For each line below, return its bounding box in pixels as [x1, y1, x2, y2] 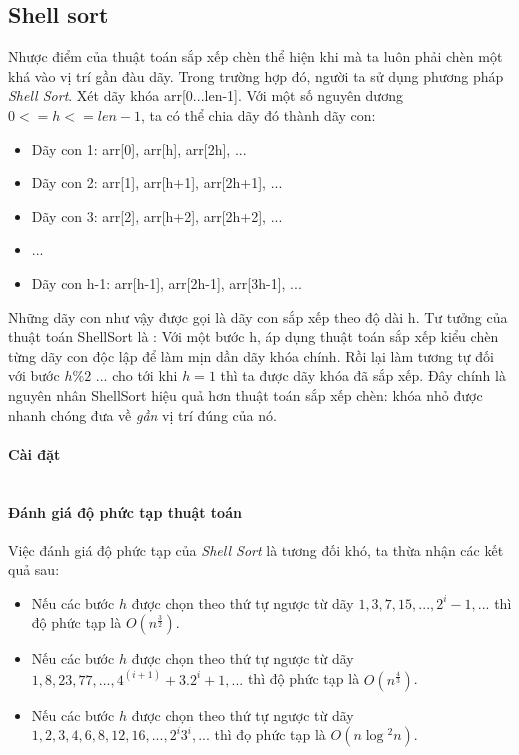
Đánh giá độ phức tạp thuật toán [8, 501, 242, 522]
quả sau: [8, 559, 60, 580]
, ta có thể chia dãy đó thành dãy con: [140, 104, 376, 125]
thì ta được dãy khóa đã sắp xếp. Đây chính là [220, 365, 506, 386]
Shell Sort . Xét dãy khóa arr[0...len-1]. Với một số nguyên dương [8, 85, 403, 106]
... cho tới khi [95, 365, 178, 386]
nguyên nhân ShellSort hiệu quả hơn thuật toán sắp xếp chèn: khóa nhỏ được [8, 384, 483, 405]
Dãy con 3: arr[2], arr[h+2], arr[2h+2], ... [31, 205, 283, 226]
